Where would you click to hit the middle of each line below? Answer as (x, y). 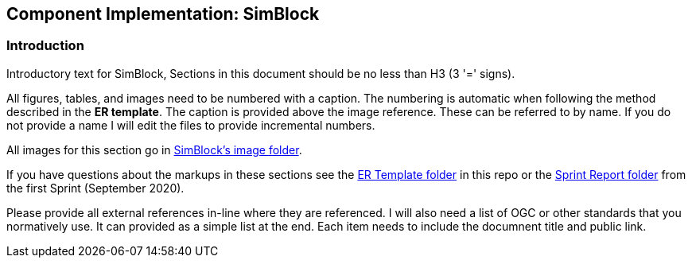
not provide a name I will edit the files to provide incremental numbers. (191, 125)
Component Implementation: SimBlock (163, 14)
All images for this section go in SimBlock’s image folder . (154, 149)
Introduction (45, 46)
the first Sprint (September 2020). (95, 188)
